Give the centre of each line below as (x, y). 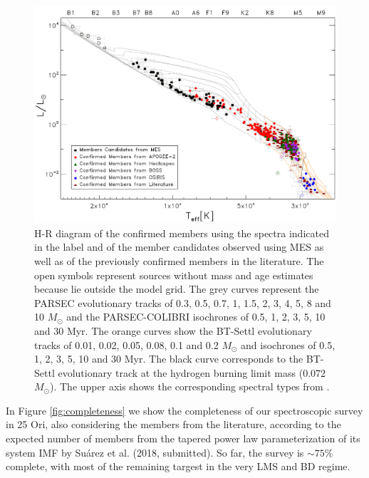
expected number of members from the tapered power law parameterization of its (183, 438)
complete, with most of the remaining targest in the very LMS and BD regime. (178, 466)
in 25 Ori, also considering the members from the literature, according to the (173, 424)
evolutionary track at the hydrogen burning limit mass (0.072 (192, 372)
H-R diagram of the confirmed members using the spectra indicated (182, 233)
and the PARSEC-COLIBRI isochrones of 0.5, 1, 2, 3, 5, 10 (196, 317)
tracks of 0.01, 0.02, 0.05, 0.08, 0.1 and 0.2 (126, 344)
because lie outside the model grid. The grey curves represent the (177, 289)
